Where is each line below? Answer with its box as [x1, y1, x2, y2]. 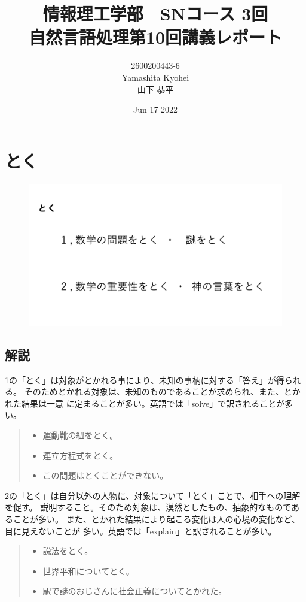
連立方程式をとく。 [42, 449, 118, 461]
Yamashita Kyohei [121, 71, 189, 83]
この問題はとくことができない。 [42, 469, 169, 482]
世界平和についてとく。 [42, 564, 134, 577]
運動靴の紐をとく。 [42, 429, 118, 441]
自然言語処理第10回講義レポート [28, 25, 283, 49]
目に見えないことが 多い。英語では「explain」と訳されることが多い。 [5, 524, 277, 537]
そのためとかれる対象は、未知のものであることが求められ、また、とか [24, 385, 301, 398]
